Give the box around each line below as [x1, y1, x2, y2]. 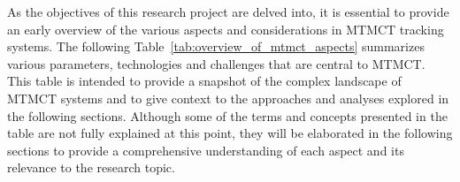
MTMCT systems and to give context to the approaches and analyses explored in [7, 88, 449, 107]
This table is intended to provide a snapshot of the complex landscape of [7, 72, 402, 90]
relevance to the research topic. [7, 158, 175, 177]
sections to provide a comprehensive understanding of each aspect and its [7, 140, 404, 159]
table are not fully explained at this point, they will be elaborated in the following [7, 124, 453, 142]
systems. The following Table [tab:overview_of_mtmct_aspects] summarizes [7, 37, 425, 56]
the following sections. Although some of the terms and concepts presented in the [7, 106, 448, 125]
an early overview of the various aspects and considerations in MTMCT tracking [7, 19, 444, 38]
